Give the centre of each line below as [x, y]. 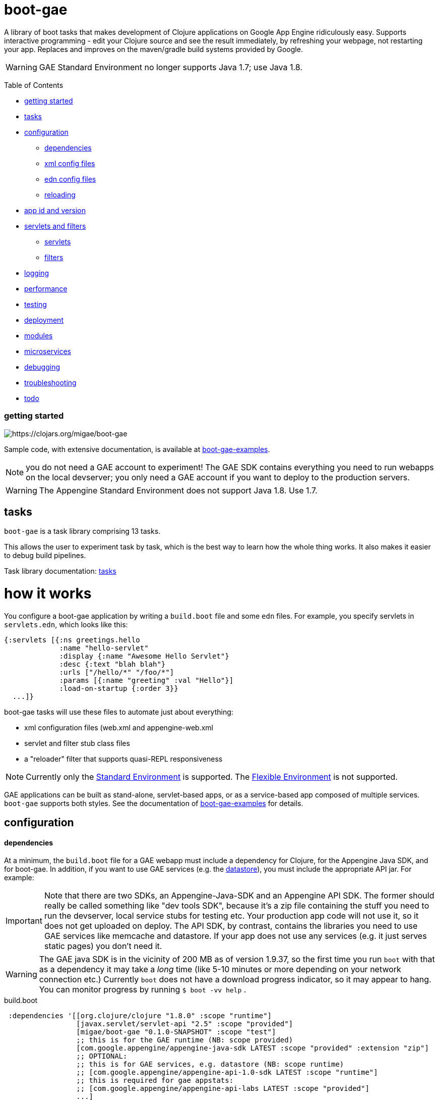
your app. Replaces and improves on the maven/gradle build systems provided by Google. [153, 49]
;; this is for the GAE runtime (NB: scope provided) [185, 1040]
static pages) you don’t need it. [103, 946]
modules [39, 335]
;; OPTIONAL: [102, 1056]
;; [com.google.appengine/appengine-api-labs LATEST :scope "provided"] [223, 1089]
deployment [44, 320]
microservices [48, 351]
